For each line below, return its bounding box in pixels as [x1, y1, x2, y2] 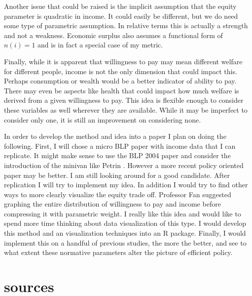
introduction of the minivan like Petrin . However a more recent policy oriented [4, 160, 244, 170]
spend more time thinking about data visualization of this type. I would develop [4, 218, 247, 228]
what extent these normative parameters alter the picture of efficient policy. [4, 247, 233, 257]
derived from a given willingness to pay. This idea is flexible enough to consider [4, 95, 244, 105]
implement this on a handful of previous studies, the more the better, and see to [4, 237, 247, 248]
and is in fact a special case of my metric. [37, 40, 163, 50]
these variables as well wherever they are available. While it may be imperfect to [4, 104, 248, 115]
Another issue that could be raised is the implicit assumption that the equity [4, 1, 237, 11]
